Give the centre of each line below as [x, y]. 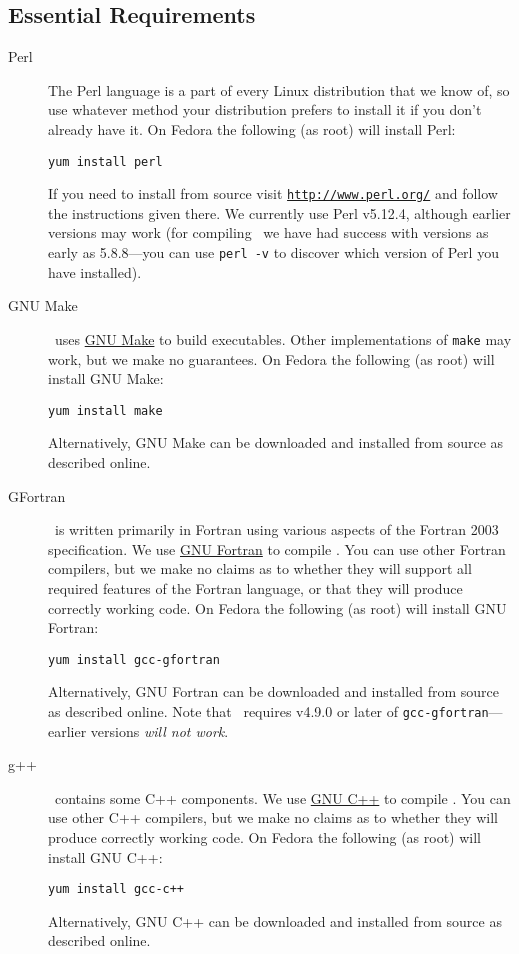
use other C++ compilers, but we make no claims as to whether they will [273, 817]
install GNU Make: [106, 378]
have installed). [95, 271]
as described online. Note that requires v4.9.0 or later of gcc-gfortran [268, 711]
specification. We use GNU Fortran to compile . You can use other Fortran [277, 548]
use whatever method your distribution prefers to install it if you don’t [265, 109]
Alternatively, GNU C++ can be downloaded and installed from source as [275, 920]
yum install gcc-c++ [116, 889]
